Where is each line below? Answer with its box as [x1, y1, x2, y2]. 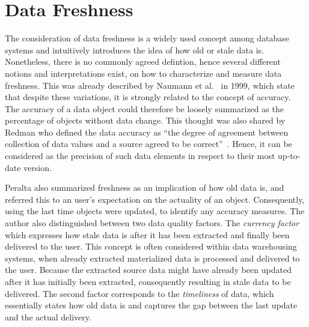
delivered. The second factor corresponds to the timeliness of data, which [5, 287, 274, 299]
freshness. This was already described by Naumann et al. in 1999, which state [5, 79, 295, 91]
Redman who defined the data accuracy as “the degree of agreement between [5, 125, 289, 138]
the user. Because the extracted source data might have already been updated [5, 263, 292, 276]
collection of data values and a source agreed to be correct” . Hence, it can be [5, 137, 292, 150]
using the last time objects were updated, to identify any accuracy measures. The [5, 205, 305, 217]
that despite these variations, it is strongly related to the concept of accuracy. [5, 91, 291, 103]
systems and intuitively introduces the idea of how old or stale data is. [5, 43, 265, 56]
